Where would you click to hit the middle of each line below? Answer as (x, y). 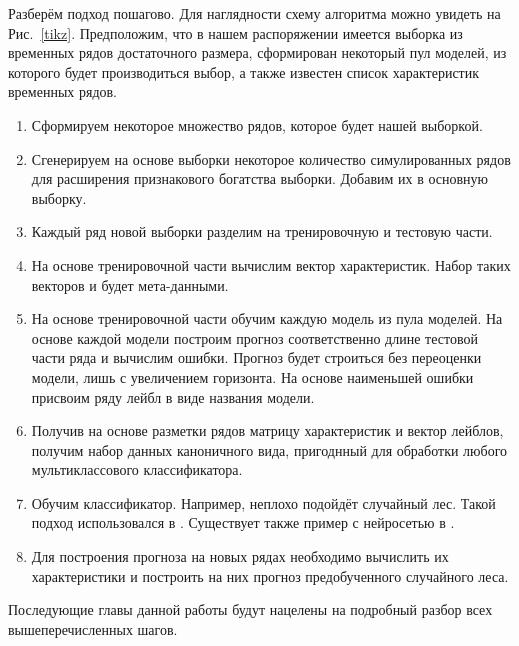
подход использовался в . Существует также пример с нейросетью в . (243, 522)
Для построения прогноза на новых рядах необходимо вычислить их (240, 556)
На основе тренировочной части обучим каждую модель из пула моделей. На (267, 318)
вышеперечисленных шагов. (93, 628)
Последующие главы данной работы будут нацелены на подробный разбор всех (250, 609)
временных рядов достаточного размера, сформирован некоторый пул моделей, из (257, 52)
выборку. (59, 197)
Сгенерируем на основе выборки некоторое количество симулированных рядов (271, 158)
